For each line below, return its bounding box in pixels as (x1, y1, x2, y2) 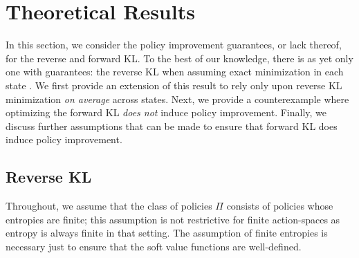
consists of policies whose (226, 199, 333, 213)
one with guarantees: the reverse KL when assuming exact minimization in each (6, 64, 344, 79)
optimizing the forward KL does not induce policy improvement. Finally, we (6, 105, 326, 120)
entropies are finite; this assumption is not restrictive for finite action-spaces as (6, 212, 340, 226)
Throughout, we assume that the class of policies (6, 199, 212, 213)
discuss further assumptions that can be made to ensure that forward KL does (6, 118, 338, 133)
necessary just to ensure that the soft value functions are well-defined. (6, 239, 302, 253)
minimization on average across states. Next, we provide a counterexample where (6, 91, 349, 106)
